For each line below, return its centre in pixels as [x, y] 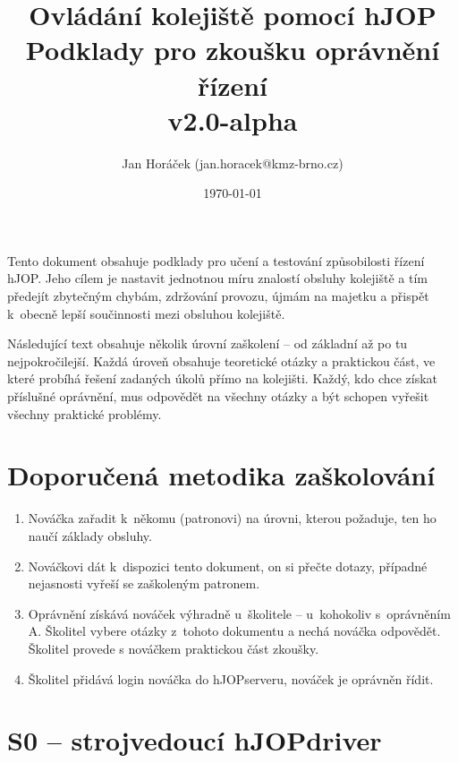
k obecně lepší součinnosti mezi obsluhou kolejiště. [146, 313]
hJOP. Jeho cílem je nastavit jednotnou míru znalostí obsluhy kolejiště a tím [217, 278]
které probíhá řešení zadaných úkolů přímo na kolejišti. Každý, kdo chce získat [223, 378]
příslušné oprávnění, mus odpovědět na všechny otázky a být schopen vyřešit [218, 396]
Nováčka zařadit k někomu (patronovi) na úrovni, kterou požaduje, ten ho [232, 518]
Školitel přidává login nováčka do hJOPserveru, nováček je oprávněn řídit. [231, 678]
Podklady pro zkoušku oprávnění [233, 50]
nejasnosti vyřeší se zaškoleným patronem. [144, 583]
